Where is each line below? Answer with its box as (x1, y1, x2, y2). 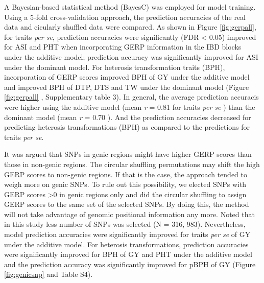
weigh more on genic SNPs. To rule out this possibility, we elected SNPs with (4, 179, 247, 190)
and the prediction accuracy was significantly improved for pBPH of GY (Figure (4, 258, 256, 269)
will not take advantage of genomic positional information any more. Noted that (4, 208, 255, 219)
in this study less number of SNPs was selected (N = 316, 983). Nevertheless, (4, 219, 246, 229)
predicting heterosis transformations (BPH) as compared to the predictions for (4, 122, 250, 132)
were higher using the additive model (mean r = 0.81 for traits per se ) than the (4, 101, 255, 112)
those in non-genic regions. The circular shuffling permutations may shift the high (4, 158, 260, 169)
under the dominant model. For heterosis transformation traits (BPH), (4, 61, 225, 72)
